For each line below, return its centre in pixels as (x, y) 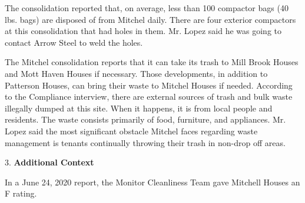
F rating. (21, 193)
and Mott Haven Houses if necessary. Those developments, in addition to (136, 73)
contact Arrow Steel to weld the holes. (74, 42)
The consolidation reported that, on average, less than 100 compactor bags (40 (147, 8)
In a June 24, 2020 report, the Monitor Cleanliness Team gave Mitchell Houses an (152, 182)
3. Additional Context (49, 162)
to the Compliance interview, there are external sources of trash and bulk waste (149, 97)
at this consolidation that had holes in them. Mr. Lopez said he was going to (143, 31)
